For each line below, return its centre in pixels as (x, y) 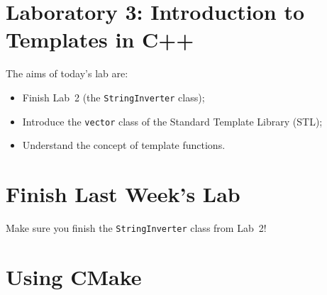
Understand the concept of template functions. (124, 145)
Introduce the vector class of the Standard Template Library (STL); (172, 121)
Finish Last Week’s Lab (123, 194)
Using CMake (74, 276)
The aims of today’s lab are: (67, 73)
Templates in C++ (100, 39)
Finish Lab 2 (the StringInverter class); (113, 97)
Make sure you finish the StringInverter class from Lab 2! (136, 227)
